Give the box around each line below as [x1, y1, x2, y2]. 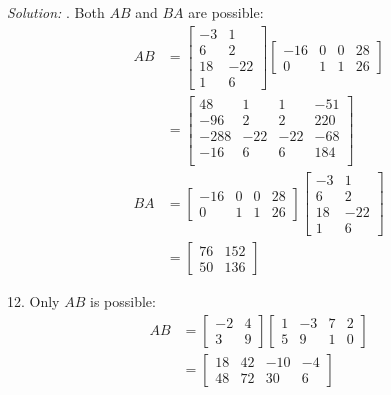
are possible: [188, 2, 264, 22]
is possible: [89, 291, 156, 312]
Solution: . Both [7, 2, 105, 22]
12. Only [7, 291, 60, 312]
